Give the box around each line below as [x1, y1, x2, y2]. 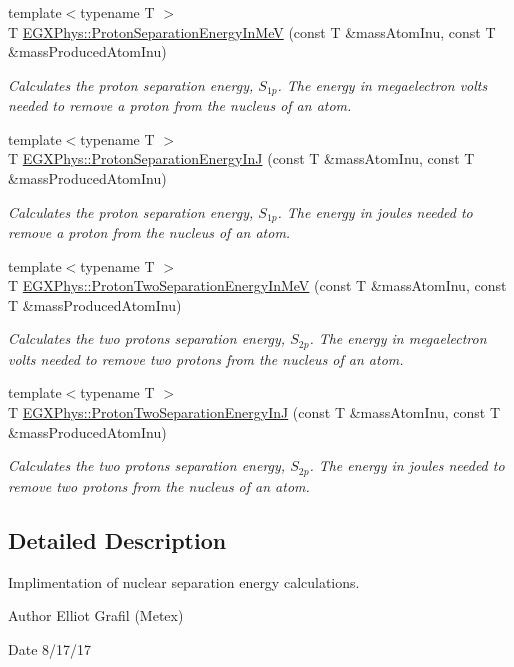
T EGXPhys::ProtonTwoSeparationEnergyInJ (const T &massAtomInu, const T [8, 402, 501, 423]
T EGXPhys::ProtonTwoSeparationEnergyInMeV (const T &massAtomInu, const [8, 275, 507, 296]
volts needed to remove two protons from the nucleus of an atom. [8, 348, 404, 369]
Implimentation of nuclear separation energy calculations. [8, 571, 360, 592]
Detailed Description [8, 524, 227, 555]
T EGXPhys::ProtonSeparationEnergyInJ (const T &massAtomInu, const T [8, 148, 475, 169]
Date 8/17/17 [8, 638, 92, 659]
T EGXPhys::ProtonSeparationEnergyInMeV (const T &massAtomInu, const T [8, 21, 496, 42]
